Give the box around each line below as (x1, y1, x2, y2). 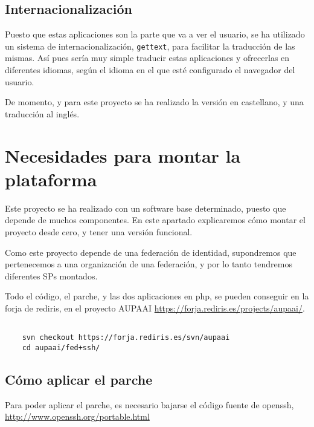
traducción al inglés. (5, 107, 80, 120)
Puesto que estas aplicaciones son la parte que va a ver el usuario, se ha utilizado (5, 28, 305, 41)
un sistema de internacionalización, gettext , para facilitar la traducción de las (5, 39, 295, 52)
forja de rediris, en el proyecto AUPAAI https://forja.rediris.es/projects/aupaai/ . (5, 301, 305, 314)
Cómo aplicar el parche (5, 370, 153, 388)
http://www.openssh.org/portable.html (5, 410, 150, 423)
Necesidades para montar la (5, 143, 241, 168)
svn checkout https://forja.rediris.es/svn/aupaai (22, 333, 230, 342)
